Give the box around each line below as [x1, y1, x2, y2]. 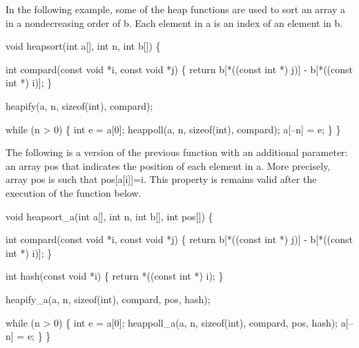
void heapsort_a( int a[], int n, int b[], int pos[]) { [6, 209, 213, 223]
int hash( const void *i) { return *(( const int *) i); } [6, 269, 224, 283]
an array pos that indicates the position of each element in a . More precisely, [6, 158, 331, 173]
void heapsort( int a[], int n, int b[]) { [6, 39, 161, 53]
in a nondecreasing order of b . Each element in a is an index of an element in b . [6, 15, 343, 30]
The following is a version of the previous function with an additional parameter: [6, 145, 348, 159]
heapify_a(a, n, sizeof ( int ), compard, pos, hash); [6, 291, 211, 306]
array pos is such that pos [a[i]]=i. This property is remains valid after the [6, 172, 317, 186]
